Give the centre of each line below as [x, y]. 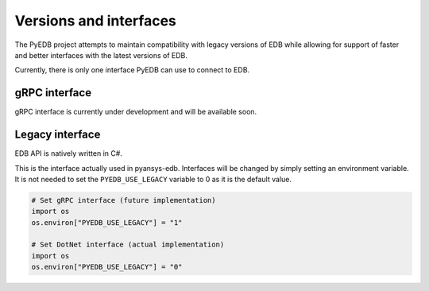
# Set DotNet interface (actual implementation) [128, 245]
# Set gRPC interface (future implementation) [124, 200]
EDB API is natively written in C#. [69, 153]
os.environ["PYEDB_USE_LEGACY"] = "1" [107, 222]
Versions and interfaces [95, 21]
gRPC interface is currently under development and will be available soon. [136, 112]
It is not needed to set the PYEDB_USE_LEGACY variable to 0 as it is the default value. [153, 179]
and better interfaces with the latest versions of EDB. [101, 55]
